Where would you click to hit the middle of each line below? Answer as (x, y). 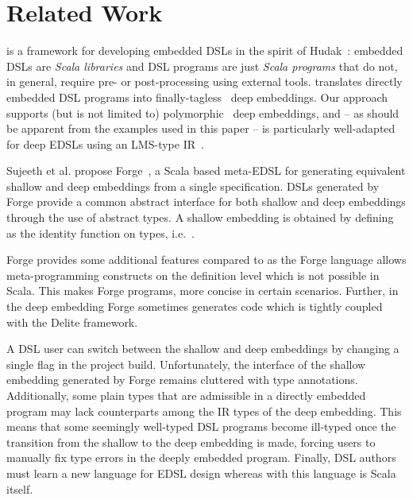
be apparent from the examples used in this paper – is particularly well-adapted (201, 128)
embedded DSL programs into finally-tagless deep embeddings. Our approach (197, 97)
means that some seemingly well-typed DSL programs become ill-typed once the (201, 426)
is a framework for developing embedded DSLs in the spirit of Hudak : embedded (205, 50)
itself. (20, 488)
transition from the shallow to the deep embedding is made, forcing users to (191, 442)
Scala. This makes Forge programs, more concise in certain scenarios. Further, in (203, 291)
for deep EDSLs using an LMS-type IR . (105, 143)
